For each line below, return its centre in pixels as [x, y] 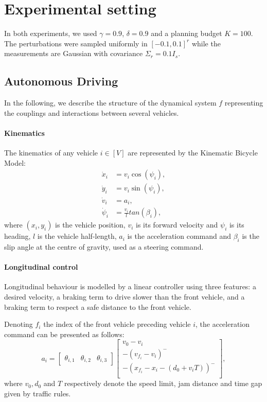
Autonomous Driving [61, 81]
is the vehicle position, [90, 225]
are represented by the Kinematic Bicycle [193, 153]
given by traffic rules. [38, 393]
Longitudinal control [41, 267]
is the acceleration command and [179, 236]
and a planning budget [186, 33]
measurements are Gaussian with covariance [74, 53]
